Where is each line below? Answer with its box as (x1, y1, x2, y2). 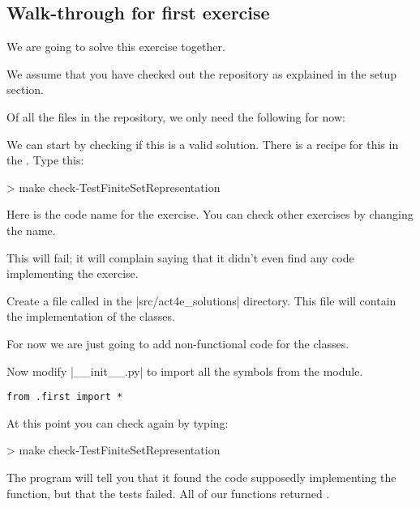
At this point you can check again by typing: (6, 414, 229, 431)
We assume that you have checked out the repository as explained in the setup (6, 65, 397, 82)
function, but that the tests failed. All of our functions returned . (6, 484, 330, 501)
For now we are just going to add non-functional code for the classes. (6, 334, 349, 351)
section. (6, 81, 44, 98)
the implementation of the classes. (6, 308, 175, 325)
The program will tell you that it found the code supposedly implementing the (6, 468, 396, 485)
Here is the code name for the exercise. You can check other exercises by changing (6, 206, 414, 223)
